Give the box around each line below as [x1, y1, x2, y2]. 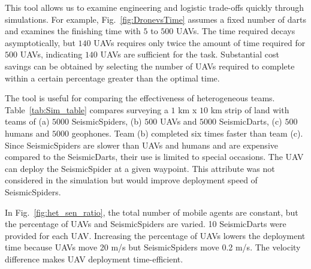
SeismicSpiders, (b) [71, 115, 142, 128]
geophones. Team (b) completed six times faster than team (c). [71, 126, 303, 139]
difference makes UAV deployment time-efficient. [5, 252, 183, 265]
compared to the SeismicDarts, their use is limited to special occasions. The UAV [5, 150, 304, 163]
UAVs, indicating [20, 48, 83, 61]
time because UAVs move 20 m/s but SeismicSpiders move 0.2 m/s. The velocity [5, 241, 301, 253]
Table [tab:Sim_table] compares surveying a [5, 103, 168, 116]
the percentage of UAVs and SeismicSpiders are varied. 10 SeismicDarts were [5, 217, 286, 230]
